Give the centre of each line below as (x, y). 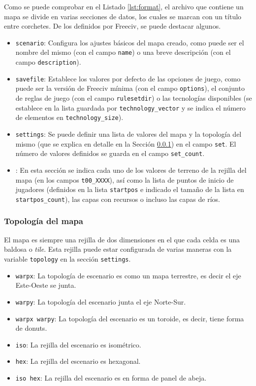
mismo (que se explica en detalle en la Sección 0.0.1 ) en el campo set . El (126, 143)
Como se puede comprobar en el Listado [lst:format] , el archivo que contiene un (124, 6)
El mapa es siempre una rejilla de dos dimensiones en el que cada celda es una (122, 239)
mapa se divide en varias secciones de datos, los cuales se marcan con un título (123, 16)
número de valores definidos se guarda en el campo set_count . (110, 153)
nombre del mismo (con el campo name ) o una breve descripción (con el (123, 52)
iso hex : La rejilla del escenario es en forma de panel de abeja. (111, 378)
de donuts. (31, 328)
